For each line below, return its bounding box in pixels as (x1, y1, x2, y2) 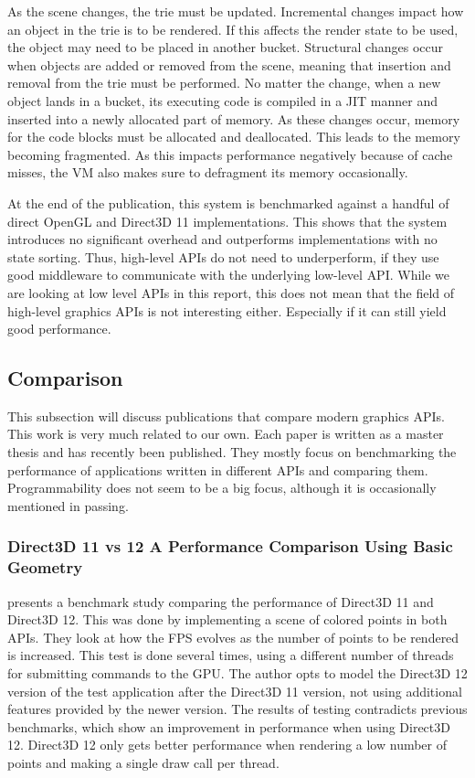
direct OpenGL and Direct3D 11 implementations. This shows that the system (7, 211, 448, 230)
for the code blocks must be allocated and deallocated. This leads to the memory (7, 127, 460, 146)
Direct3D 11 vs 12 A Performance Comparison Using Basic (7, 535, 453, 558)
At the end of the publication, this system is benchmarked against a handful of (7, 193, 449, 212)
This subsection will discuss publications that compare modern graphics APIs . (7, 406, 445, 425)
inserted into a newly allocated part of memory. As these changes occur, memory (7, 109, 460, 128)
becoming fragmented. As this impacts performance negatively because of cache (7, 144, 453, 164)
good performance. (7, 319, 111, 338)
